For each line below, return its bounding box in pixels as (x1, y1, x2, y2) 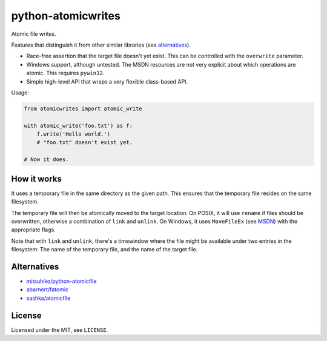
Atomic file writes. (11, 30, 57, 38)
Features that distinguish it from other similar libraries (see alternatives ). (11, 41, 191, 48)
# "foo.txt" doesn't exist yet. (36, 139, 133, 146)
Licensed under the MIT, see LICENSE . (11, 326, 108, 333)
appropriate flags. (11, 226, 56, 233)
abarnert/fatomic (26, 286, 69, 293)
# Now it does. (24, 156, 69, 163)
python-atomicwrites (11, 9, 121, 22)
